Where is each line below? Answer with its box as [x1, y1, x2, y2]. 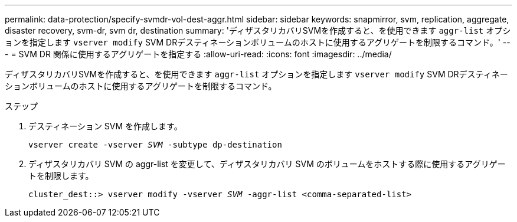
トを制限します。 [28, 171, 94, 181]
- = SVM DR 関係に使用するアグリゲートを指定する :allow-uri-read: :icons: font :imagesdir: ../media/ [5, 49, 392, 59]
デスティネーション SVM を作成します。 [28, 121, 182, 131]
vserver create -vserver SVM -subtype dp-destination [28, 140, 282, 149]
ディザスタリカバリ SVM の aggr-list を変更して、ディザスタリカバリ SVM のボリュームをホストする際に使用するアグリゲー [28, 159, 506, 169]
